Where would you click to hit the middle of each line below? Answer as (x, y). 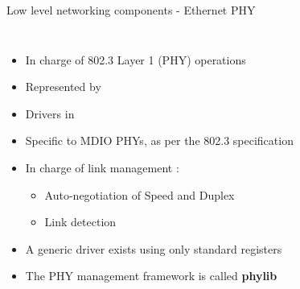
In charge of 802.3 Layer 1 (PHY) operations (136, 59)
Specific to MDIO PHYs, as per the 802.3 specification (159, 140)
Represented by (63, 87)
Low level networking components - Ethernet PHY (131, 10)
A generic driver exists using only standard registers (154, 248)
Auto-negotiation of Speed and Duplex (140, 194)
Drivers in (50, 113)
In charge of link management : (102, 167)
